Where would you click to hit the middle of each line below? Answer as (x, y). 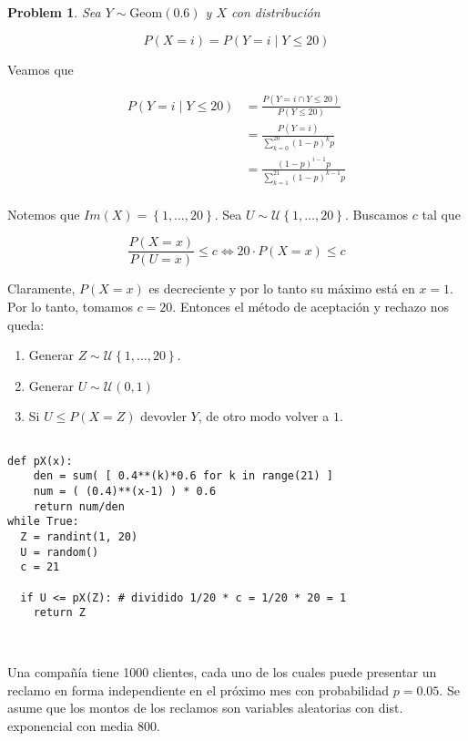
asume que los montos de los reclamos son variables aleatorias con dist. (205, 708)
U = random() (60, 552)
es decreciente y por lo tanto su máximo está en (282, 288)
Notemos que (44, 214)
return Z (59, 613)
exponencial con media (71, 725)
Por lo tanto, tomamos (70, 307)
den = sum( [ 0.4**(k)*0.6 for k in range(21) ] (183, 476)
